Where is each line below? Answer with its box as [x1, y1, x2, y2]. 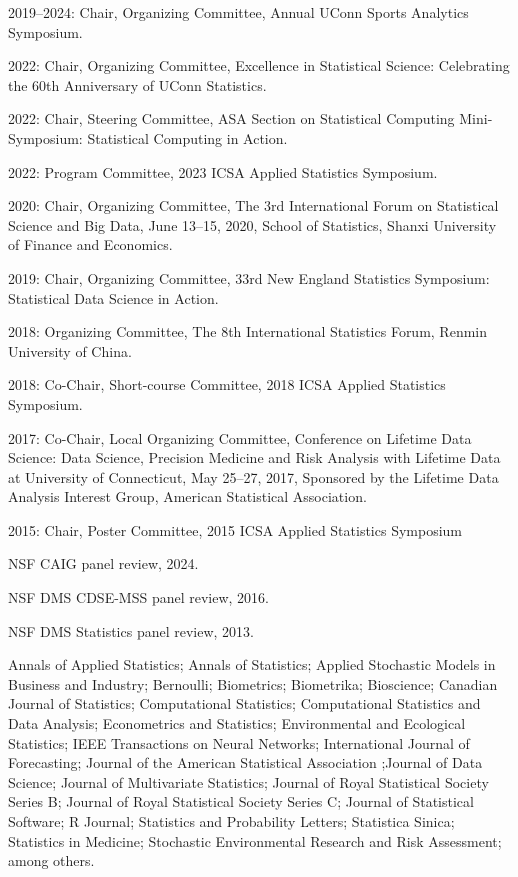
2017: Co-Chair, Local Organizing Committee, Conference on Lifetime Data [8, 427, 472, 448]
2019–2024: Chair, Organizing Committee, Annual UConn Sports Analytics [8, 2, 469, 22]
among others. [8, 850, 95, 871]
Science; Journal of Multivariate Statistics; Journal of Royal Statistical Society [8, 771, 489, 792]
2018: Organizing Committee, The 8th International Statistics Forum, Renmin [8, 321, 488, 342]
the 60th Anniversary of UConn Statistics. [8, 74, 267, 95]
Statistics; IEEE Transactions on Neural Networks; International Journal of [8, 732, 470, 753]
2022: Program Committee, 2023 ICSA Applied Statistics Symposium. [8, 161, 438, 182]
